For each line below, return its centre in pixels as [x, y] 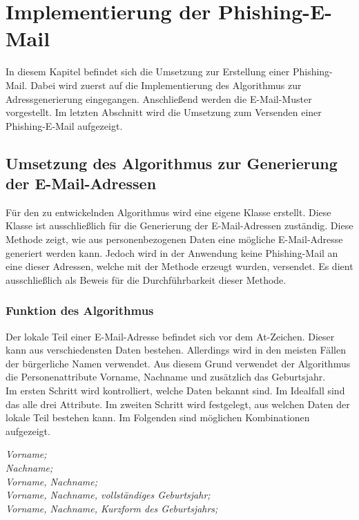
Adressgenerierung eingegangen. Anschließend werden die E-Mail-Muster [159, 98]
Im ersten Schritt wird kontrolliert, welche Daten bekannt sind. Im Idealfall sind [175, 391]
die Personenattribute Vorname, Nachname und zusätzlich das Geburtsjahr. [166, 377]
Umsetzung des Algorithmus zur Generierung [172, 163]
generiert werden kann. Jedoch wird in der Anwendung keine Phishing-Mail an [172, 252]
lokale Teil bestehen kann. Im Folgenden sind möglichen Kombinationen [158, 417]
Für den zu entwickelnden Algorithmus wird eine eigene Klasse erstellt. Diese [168, 212]
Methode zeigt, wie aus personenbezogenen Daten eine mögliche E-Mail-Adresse [174, 239]
